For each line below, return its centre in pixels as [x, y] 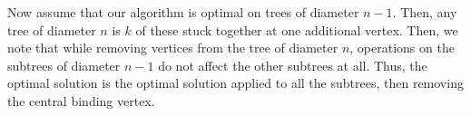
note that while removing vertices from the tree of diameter [173, 48]
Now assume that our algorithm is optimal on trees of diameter [183, 12]
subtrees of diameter [64, 65]
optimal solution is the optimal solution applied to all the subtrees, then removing [235, 83]
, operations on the [402, 48]
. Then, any [425, 12]
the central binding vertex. [81, 100]
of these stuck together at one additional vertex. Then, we [297, 29]
